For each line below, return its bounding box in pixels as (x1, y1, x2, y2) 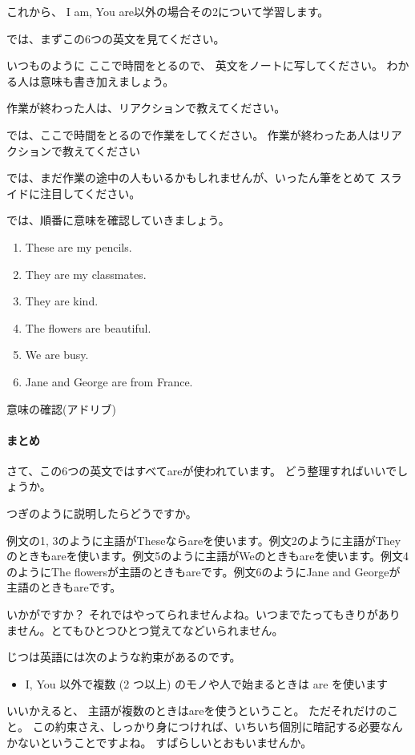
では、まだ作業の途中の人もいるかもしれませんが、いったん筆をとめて (6, 169, 377, 186)
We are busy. (25, 346, 89, 363)
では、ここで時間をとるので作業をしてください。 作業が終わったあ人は (6, 126, 380, 143)
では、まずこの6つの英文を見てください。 (6, 30, 225, 46)
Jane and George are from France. (25, 373, 193, 390)
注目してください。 (39, 184, 141, 201)
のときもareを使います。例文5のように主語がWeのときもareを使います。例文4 (6, 547, 409, 564)
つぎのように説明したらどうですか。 (6, 505, 197, 522)
